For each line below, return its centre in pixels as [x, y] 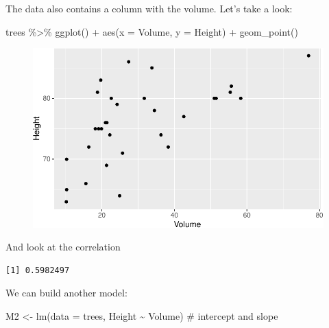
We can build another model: [66, 293]
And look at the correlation [63, 247]
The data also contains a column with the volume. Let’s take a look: [149, 8]
